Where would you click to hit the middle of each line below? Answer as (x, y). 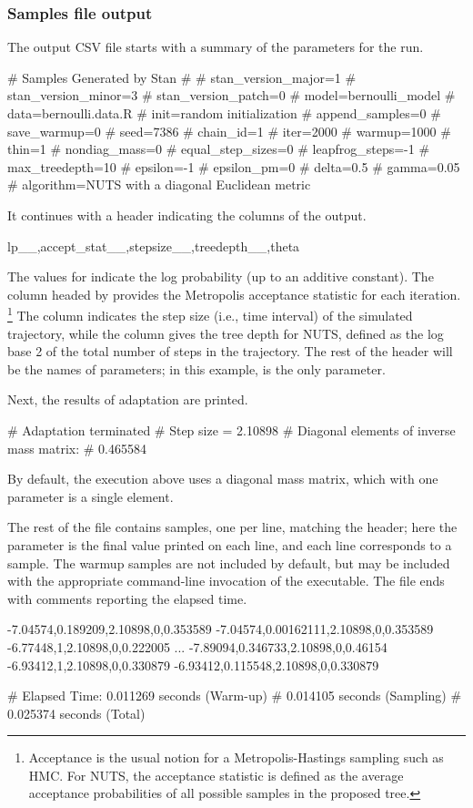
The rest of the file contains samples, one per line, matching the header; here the (232, 527)
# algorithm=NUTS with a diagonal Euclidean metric (159, 184)
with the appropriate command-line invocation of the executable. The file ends (226, 581)
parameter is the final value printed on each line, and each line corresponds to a (230, 544)
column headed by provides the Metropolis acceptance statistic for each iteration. (234, 294)
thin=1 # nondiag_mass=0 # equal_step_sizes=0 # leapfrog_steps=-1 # (219, 149)
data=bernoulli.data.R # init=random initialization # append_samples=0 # (224, 113)
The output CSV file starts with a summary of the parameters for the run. (216, 47)
